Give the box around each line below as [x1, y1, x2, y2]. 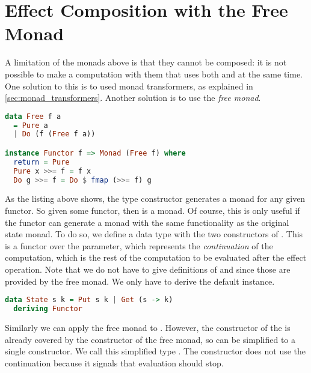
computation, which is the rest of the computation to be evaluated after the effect [5, 251, 307, 264]
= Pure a [13, 121, 48, 130]
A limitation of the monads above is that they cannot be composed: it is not [5, 56, 287, 68]
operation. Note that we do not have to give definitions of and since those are [5, 263, 291, 276]
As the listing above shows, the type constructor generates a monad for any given [5, 192, 306, 205]
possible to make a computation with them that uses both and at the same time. [5, 67, 303, 80]
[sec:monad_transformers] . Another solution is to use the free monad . [5, 91, 261, 104]
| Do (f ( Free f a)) [13, 130, 96, 139]
